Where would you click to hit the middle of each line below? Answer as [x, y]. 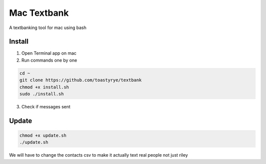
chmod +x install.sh [44, 87]
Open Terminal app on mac [49, 53]
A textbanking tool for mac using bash [48, 28]
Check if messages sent [46, 106]
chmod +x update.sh [43, 135]
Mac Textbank [39, 13]
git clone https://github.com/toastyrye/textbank [81, 80]
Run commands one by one [49, 60]
